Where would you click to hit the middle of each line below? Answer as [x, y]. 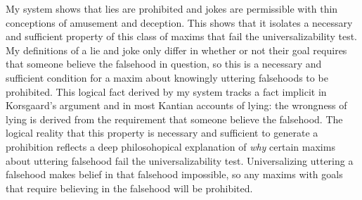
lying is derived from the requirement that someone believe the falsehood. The [174, 119]
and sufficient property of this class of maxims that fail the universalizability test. [181, 36]
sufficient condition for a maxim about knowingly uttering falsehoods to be [167, 77]
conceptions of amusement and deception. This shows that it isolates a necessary [179, 22]
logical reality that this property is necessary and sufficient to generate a [162, 133]
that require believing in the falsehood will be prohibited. [129, 188]
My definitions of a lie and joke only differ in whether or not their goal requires [176, 50]
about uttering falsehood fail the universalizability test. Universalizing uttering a [180, 160]
